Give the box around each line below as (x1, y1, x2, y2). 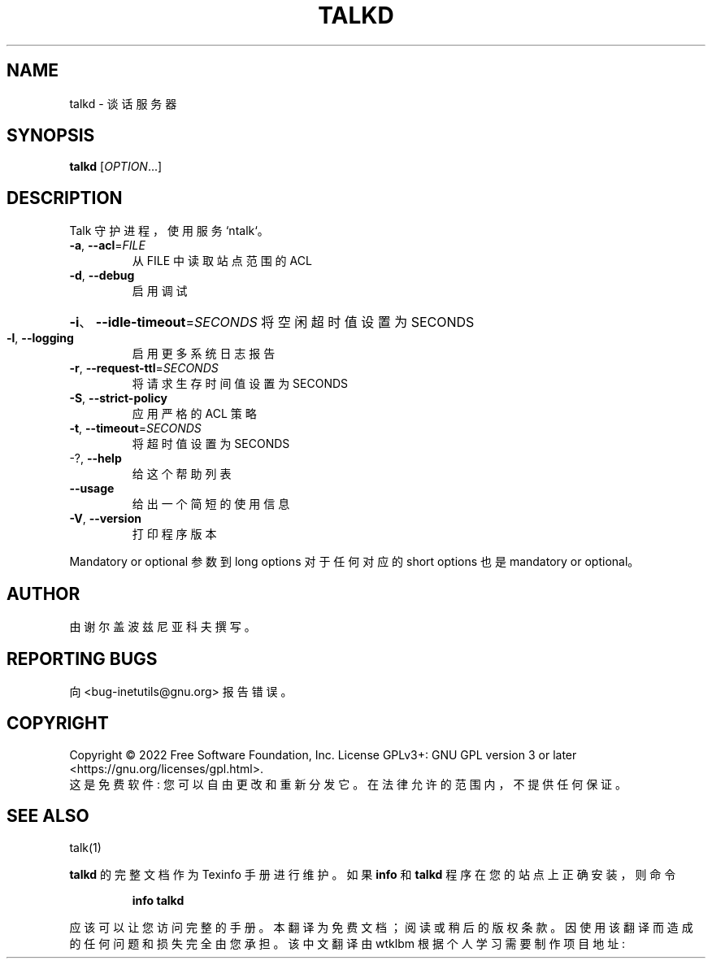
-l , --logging (7, 331, 74, 346)
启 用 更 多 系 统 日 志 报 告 (132, 346, 276, 361)
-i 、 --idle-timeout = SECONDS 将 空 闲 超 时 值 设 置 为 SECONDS (69, 314, 475, 331)
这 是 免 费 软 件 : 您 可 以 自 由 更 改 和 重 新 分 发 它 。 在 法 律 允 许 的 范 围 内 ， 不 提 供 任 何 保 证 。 (69, 776, 627, 791)
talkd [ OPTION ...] (69, 159, 163, 174)
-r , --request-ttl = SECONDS (69, 361, 219, 376)
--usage (69, 481, 115, 496)
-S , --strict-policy (69, 391, 167, 406)
